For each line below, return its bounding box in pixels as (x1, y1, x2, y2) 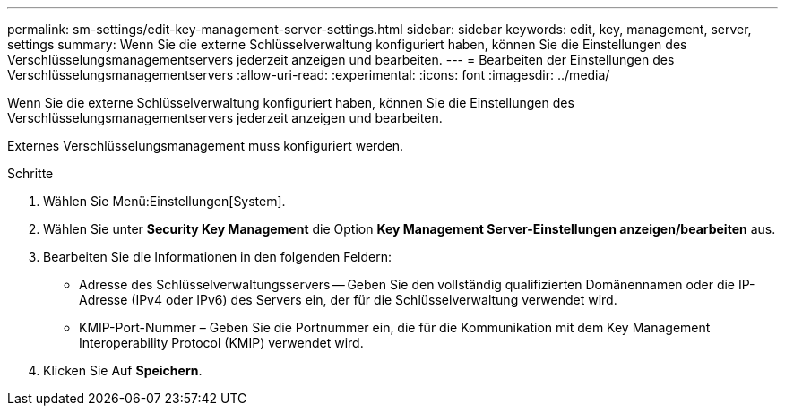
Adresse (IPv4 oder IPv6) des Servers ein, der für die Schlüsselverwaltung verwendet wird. (79, 292, 617, 307)
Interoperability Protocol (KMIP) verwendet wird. (79, 335, 364, 350)
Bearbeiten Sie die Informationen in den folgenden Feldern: (43, 249, 392, 264)
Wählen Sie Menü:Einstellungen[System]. (43, 194, 286, 209)
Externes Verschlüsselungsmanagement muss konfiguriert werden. (7, 138, 404, 153)
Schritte (7, 166, 54, 181)
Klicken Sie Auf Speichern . (43, 363, 203, 378)
